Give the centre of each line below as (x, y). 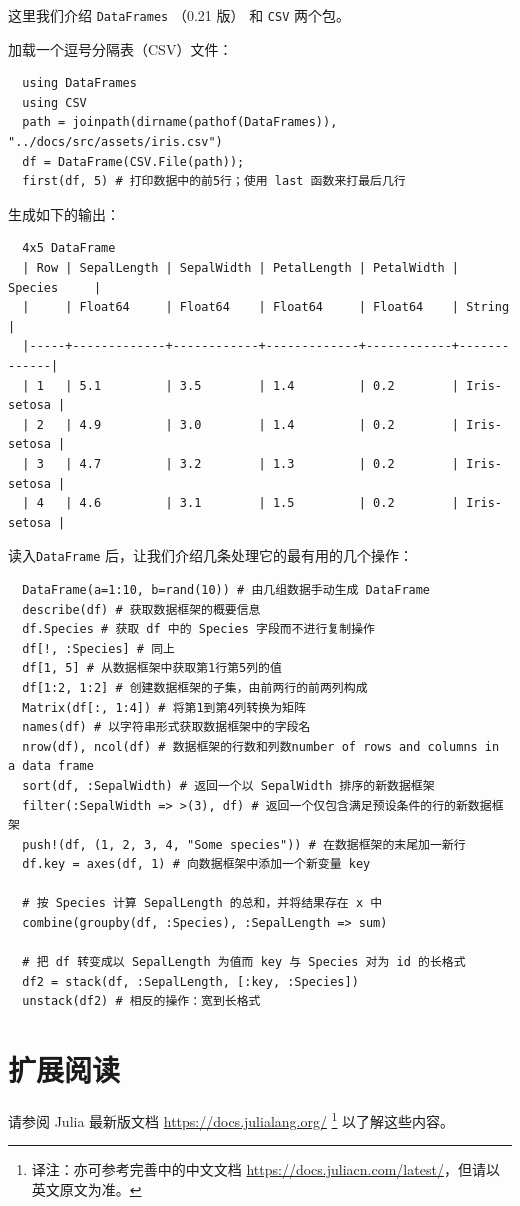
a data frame (51, 766)
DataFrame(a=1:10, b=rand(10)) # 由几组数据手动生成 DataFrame (226, 589)
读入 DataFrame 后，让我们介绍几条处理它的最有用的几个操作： (211, 555)
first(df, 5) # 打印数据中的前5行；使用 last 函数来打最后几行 (214, 181)
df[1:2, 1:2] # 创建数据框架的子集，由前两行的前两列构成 (195, 687)
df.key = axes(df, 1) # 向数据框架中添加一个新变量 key (196, 864)
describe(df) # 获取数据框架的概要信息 (141, 609)
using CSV (54, 102)
